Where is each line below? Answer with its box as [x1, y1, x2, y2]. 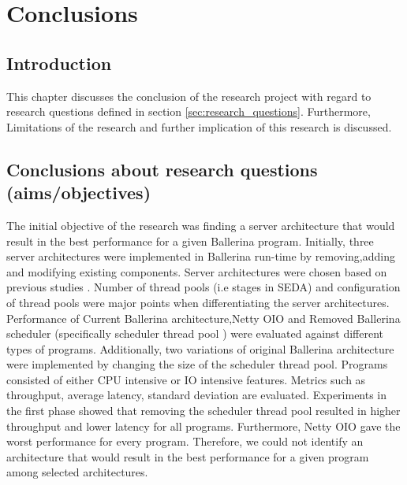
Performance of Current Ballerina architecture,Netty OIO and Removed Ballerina [6, 309, 401, 326]
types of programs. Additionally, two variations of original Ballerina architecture [6, 340, 394, 357]
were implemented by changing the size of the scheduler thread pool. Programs [6, 356, 388, 372]
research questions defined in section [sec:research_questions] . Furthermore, [6, 103, 371, 120]
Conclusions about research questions [6, 157, 318, 181]
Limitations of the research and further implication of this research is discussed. [6, 118, 392, 135]
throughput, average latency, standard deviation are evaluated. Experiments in [6, 387, 387, 403]
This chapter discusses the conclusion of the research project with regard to [6, 87, 372, 104]
